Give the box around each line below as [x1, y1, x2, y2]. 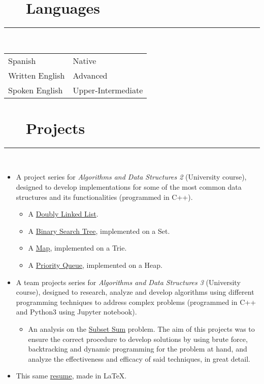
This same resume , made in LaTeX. [16, 370, 127, 381]
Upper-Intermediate [73, 84, 143, 96]
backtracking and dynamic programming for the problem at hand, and [28, 343, 247, 354]
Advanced [73, 69, 108, 81]
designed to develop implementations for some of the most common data [16, 182, 242, 192]
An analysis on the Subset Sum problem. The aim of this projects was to [28, 323, 255, 334]
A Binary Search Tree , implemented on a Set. [28, 225, 170, 236]
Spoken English [8, 84, 63, 96]
